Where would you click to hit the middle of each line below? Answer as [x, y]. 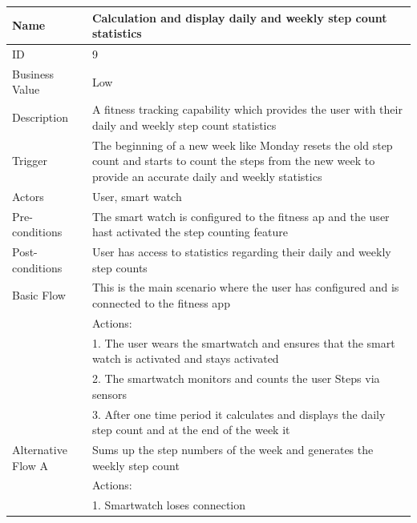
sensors [109, 394]
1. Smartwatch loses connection [169, 505]
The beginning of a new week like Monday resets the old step [242, 145]
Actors [28, 196]
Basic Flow [39, 295]
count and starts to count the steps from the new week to [233, 161]
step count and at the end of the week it [191, 430]
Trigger [30, 161]
